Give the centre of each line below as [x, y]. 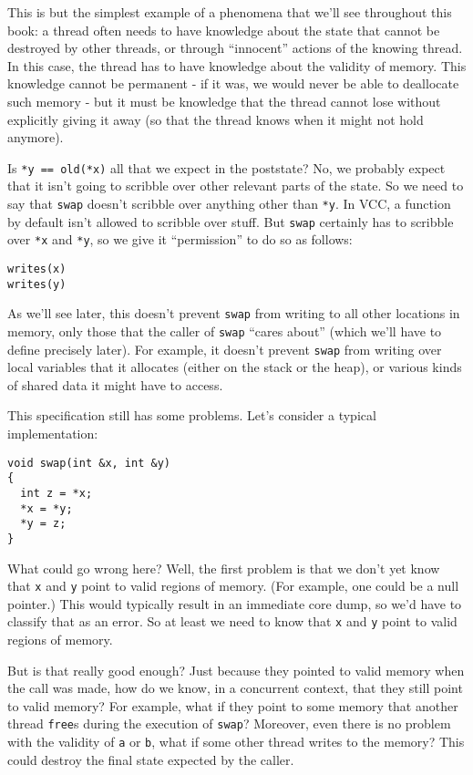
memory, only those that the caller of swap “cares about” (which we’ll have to [225, 331]
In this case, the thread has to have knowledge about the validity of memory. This [237, 65]
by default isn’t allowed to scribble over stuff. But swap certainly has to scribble [231, 221]
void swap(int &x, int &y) [89, 463]
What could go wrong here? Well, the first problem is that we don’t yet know [224, 568]
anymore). [36, 137]
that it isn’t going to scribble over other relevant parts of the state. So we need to [236, 186]
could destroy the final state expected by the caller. [151, 759]
